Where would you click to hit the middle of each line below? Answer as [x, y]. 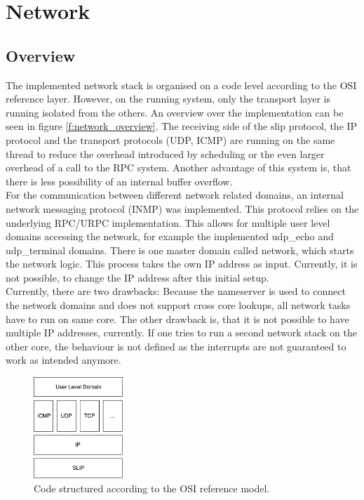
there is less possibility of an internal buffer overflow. [119, 181]
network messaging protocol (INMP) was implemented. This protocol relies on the [182, 208]
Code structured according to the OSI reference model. [152, 488]
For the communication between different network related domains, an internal [175, 195]
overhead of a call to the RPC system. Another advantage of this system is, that [178, 167]
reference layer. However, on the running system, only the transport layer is [168, 99]
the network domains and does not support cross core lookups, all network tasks [178, 305]
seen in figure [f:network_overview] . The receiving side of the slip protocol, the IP [182, 126]
